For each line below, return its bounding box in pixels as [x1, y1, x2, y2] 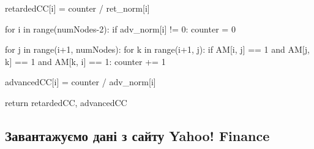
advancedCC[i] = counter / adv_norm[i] [5, 75, 156, 88]
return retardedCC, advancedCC [5, 96, 127, 109]
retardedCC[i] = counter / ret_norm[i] [5, 2, 150, 14]
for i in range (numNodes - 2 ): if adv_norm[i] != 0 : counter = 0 [5, 22, 236, 35]
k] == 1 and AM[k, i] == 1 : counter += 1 [5, 55, 166, 67]
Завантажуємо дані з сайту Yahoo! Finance [5, 126, 270, 145]
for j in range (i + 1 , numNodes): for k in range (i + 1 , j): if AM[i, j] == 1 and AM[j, [5, 43, 310, 56]
